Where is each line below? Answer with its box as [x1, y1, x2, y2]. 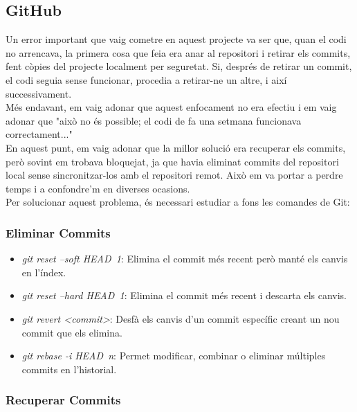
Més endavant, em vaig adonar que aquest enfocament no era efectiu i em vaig [6, 100, 337, 114]
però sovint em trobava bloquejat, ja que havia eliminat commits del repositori [6, 154, 339, 168]
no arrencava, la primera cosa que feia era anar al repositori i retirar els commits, [6, 45, 351, 60]
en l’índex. [21, 265, 66, 279]
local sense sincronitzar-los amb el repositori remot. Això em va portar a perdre [6, 168, 343, 182]
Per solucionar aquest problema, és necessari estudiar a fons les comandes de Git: [6, 195, 350, 209]
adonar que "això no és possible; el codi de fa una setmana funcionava [6, 113, 302, 127]
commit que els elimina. [21, 325, 122, 339]
